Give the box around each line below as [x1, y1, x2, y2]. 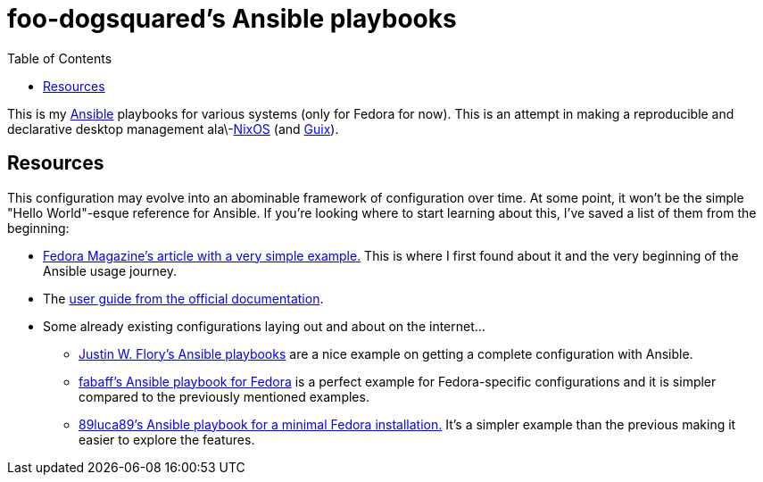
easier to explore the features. [79, 431, 255, 447]
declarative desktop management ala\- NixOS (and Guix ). [7, 120, 339, 137]
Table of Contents [7, 50, 112, 66]
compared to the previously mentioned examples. [79, 388, 369, 404]
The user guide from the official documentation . [43, 290, 324, 306]
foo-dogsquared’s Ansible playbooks [7, 4, 457, 34]
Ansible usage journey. [43, 262, 177, 278]
